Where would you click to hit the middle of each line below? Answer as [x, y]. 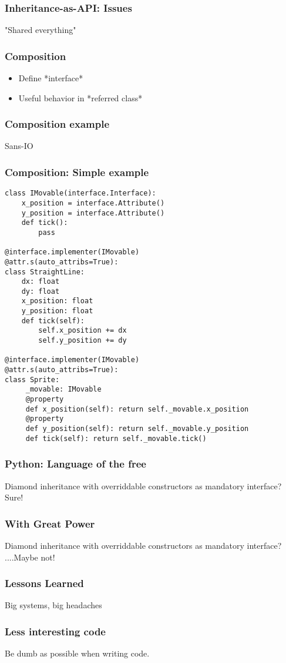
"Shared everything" [41, 30]
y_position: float [57, 311]
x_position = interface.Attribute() [93, 203]
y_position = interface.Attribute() [93, 213]
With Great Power [50, 523]
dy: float [41, 291]
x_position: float [57, 301]
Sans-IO [19, 146]
